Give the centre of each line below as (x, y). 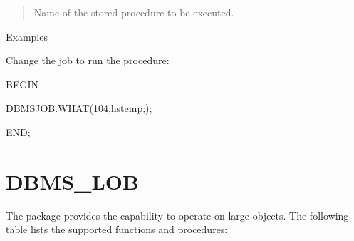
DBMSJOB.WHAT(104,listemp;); (79, 108)
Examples (27, 36)
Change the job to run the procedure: (88, 60)
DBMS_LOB (72, 181)
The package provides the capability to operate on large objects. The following (177, 215)
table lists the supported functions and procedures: (117, 229)
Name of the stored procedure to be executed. (134, 12)
